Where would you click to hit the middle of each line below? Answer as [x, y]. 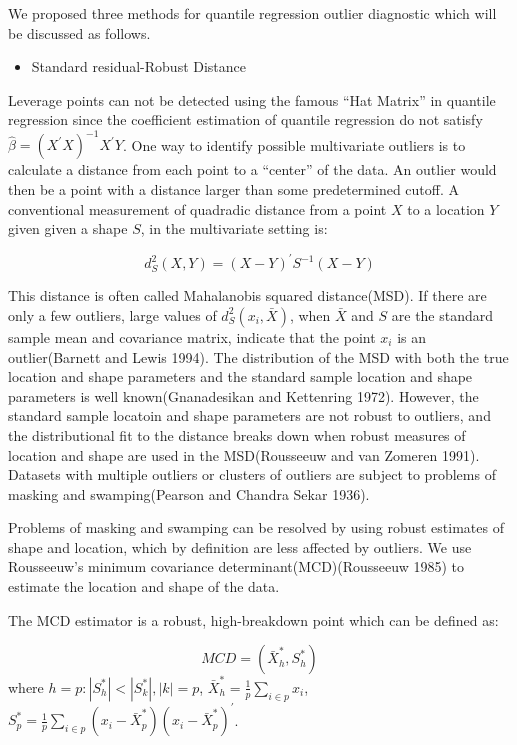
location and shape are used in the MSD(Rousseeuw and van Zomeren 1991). [244, 454]
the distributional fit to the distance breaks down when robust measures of [237, 434]
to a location [446, 208]
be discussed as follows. [79, 32]
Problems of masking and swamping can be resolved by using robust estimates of [256, 527]
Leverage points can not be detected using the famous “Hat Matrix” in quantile [252, 99]
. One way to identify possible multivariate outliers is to [294, 144]
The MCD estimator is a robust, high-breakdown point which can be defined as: [253, 619]
